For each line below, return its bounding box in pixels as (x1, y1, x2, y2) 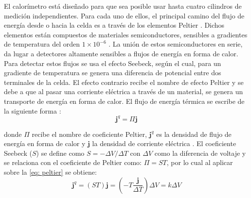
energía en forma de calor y (4, 138, 86, 148)
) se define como (36, 148, 85, 158)
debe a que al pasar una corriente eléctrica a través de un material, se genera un (4, 86, 243, 97)
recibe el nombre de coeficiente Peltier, (32, 129, 147, 139)
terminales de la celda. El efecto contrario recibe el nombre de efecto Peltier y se (4, 77, 244, 87)
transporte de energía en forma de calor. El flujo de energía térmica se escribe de (4, 96, 245, 106)
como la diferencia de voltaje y (154, 148, 246, 158)
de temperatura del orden (4, 39, 80, 49)
